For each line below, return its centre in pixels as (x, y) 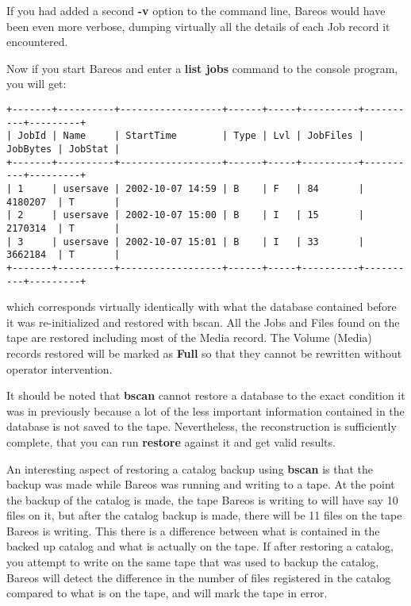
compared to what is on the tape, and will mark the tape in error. (167, 593)
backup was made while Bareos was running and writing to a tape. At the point (201, 484)
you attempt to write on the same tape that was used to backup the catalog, (193, 562)
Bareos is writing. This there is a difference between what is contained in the (193, 530)
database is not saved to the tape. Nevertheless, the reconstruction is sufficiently (202, 426)
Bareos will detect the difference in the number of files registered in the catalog (199, 577)
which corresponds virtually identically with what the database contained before (202, 307)
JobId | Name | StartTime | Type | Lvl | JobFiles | (191, 136)
